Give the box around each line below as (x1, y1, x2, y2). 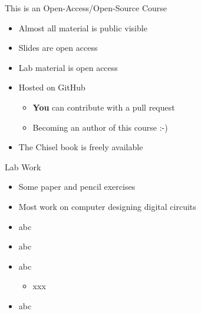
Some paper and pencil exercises (18, 180, 136, 193)
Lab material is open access (18, 61, 118, 73)
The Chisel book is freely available (18, 141, 143, 153)
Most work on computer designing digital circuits (18, 200, 196, 212)
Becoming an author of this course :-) (32, 121, 168, 133)
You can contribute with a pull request (32, 101, 175, 113)
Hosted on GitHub (18, 81, 85, 93)
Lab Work (5, 160, 41, 173)
